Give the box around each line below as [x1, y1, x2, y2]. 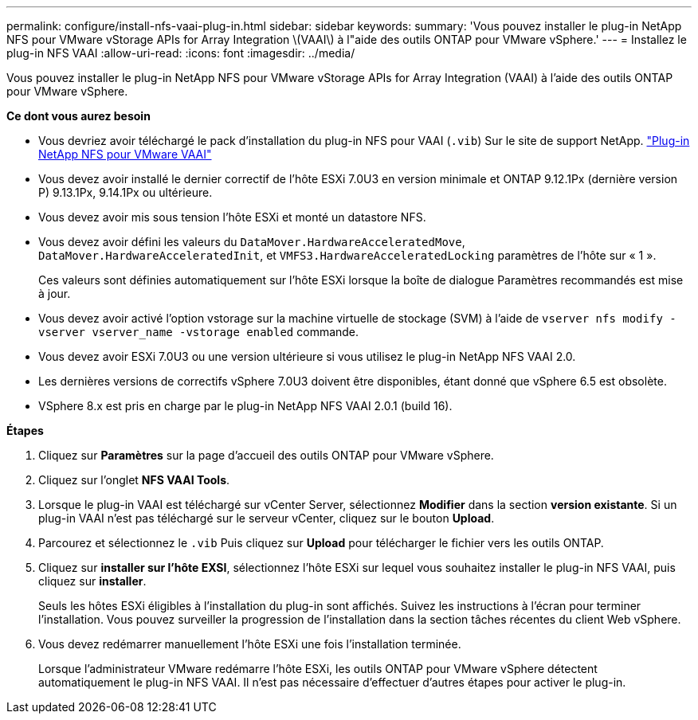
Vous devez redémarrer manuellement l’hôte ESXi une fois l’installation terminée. [38, 637, 461, 651]
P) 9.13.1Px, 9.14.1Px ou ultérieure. [38, 186, 213, 199]
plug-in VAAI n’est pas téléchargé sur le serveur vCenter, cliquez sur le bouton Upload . [38, 511, 495, 525]
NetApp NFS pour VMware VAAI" [38, 147, 212, 161]
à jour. [38, 287, 71, 300]
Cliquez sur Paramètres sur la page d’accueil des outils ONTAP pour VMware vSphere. [38, 448, 494, 462]
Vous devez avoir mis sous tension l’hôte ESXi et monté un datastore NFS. [38, 210, 426, 224]
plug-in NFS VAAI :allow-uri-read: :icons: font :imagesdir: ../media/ [6, 46, 355, 60]
